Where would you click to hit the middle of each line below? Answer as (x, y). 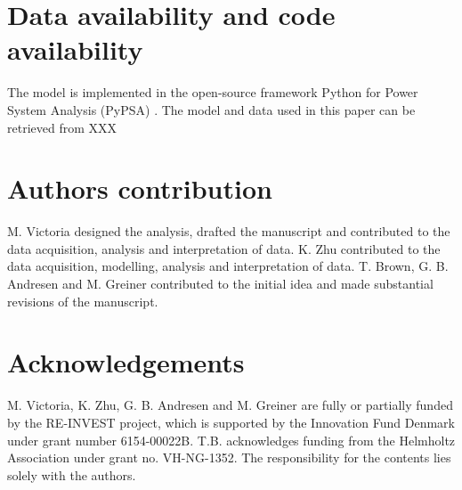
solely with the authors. (72, 474)
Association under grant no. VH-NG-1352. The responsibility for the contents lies (229, 457)
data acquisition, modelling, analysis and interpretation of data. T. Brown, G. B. (228, 266)
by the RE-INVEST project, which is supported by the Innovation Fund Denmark (231, 422)
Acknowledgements (126, 362)
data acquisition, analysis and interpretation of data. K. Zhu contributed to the (224, 248)
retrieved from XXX (62, 127)
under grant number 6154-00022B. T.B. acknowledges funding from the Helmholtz (231, 440)
